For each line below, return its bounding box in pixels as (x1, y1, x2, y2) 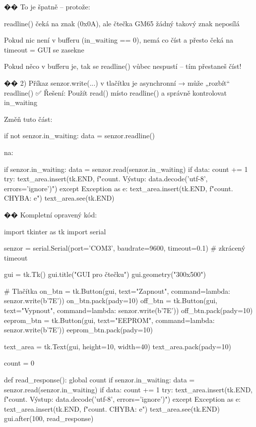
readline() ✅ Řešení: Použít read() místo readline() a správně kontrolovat (4, 87, 227, 98)
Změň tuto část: (4, 113, 53, 124)
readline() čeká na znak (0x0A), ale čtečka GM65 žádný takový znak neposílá (4, 18, 240, 28)
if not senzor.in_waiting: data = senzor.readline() (4, 130, 155, 141)
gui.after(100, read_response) (4, 413, 94, 424)
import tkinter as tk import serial (4, 226, 106, 236)
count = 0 (4, 358, 35, 368)
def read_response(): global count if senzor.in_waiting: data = (4, 374, 195, 385)
